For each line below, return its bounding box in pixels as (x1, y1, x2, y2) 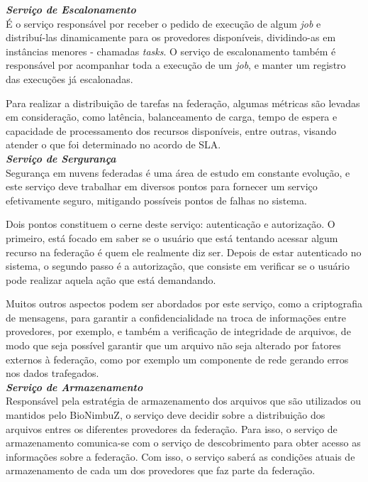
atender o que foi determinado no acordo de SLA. (6, 137, 221, 152)
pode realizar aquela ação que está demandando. (6, 272, 216, 287)
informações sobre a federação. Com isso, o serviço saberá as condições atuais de (6, 449, 355, 464)
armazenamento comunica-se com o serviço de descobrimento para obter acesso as (6, 435, 361, 450)
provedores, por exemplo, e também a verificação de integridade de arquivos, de (6, 324, 351, 339)
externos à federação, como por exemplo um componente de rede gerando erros (6, 351, 349, 366)
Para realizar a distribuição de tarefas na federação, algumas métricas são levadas (6, 95, 360, 110)
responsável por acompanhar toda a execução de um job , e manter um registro (6, 57, 346, 72)
